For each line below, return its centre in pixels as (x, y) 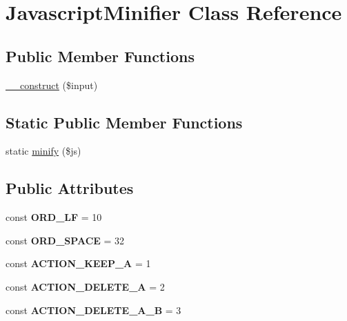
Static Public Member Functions (124, 122)
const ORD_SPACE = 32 (65, 240)
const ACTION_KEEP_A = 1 (78, 263)
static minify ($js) (43, 151)
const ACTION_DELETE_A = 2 (85, 286)
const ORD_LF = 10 (54, 217)
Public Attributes (70, 188)
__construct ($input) (52, 85)
